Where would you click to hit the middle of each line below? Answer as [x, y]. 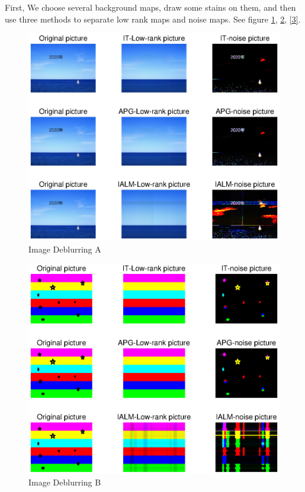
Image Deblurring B [65, 482]
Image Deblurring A [65, 249]
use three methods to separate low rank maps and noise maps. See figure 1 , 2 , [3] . [153, 19]
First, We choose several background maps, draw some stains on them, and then [150, 7]
